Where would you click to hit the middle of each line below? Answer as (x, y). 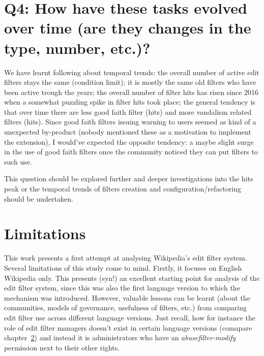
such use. (18, 161)
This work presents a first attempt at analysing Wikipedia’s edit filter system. (126, 258)
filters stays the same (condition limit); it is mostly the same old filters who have (130, 82)
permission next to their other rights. (62, 347)
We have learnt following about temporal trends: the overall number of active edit (132, 72)
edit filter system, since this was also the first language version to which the (122, 288)
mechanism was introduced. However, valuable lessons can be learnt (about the (127, 297)
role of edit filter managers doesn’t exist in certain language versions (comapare (128, 327)
